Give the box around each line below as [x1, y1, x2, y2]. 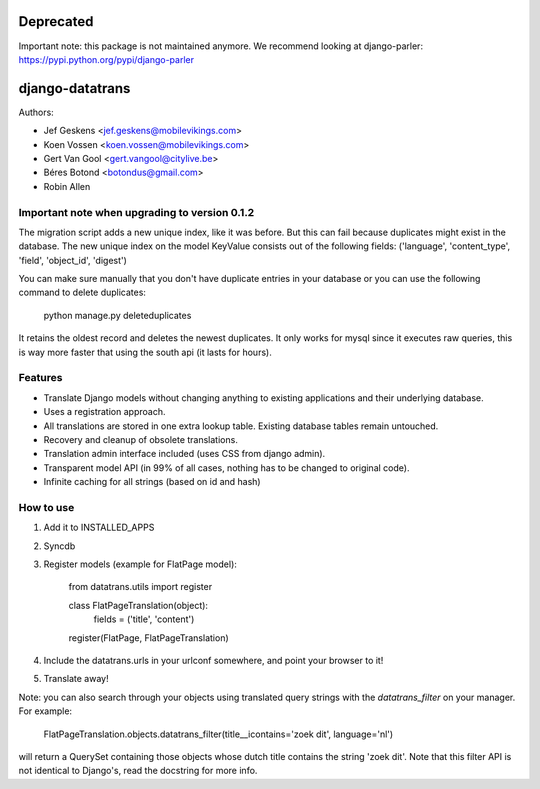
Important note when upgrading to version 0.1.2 [18, 205, 255, 219]
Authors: [18, 106, 54, 118]
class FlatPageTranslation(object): [68, 599, 209, 611]
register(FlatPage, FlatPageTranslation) [68, 631, 229, 644]
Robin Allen [43, 180, 91, 192]
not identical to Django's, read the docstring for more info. [18, 765, 258, 777]
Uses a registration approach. [43, 406, 166, 418]
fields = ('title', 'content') [93, 613, 195, 625]
